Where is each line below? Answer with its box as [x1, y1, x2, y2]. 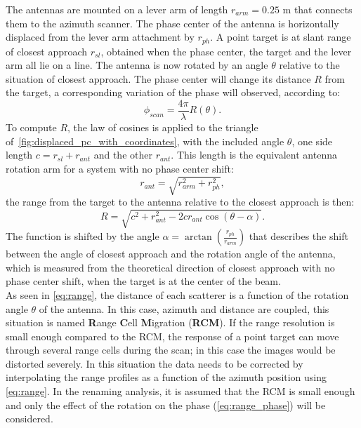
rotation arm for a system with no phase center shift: [6, 161, 234, 175]
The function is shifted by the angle [6, 229, 159, 243]
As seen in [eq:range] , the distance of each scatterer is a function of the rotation [6, 287, 349, 302]
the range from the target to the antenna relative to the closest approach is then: [6, 194, 355, 208]
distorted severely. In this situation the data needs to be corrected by [6, 356, 303, 370]
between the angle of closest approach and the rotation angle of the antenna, [6, 246, 336, 261]
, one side [291, 133, 333, 148]
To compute [6, 120, 57, 135]
